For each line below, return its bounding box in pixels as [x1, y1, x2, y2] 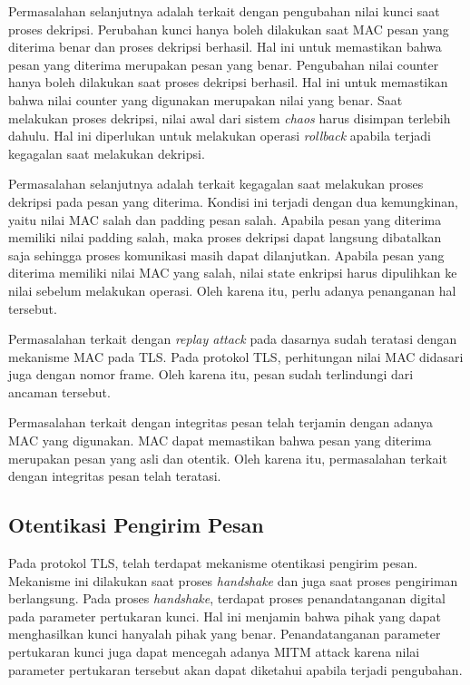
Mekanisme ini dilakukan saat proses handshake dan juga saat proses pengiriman [8, 571, 458, 590]
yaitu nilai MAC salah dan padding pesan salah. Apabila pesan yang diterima [8, 210, 442, 229]
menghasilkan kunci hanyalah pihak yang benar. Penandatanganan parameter [8, 624, 441, 643]
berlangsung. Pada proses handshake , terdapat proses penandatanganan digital [8, 589, 446, 608]
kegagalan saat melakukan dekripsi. [8, 143, 205, 162]
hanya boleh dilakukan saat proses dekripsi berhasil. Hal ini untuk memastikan [8, 73, 448, 92]
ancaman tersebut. [8, 382, 111, 401]
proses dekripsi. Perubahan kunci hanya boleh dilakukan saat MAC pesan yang [8, 19, 449, 38]
